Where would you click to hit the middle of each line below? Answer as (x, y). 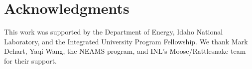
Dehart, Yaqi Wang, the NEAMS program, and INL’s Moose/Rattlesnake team (125, 51)
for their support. (31, 60)
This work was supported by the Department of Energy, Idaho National (114, 32)
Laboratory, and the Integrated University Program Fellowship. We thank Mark (126, 41)
